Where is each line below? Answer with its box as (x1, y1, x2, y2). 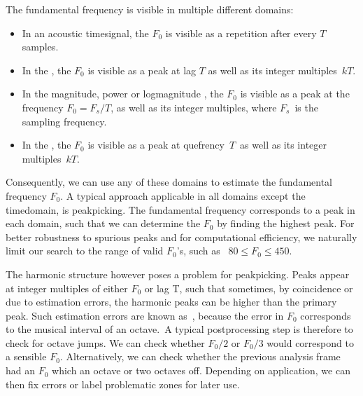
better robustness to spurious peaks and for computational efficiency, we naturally (6, 229, 357, 244)
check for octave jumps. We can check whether (6, 335, 205, 350)
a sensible (6, 349, 47, 364)
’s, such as (176, 243, 220, 258)
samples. (22, 39, 59, 54)
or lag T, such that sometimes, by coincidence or (144, 280, 353, 295)
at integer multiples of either (6, 280, 128, 295)
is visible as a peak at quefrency (87, 137, 225, 152)
